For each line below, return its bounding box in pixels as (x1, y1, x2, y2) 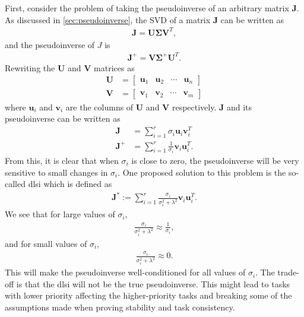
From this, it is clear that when (5, 154, 119, 167)
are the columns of (65, 100, 134, 113)
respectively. (172, 100, 217, 113)
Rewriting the (5, 61, 55, 74)
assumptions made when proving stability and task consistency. (5, 301, 235, 313)
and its (226, 100, 252, 113)
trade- (277, 266, 299, 278)
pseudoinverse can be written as (5, 112, 121, 125)
